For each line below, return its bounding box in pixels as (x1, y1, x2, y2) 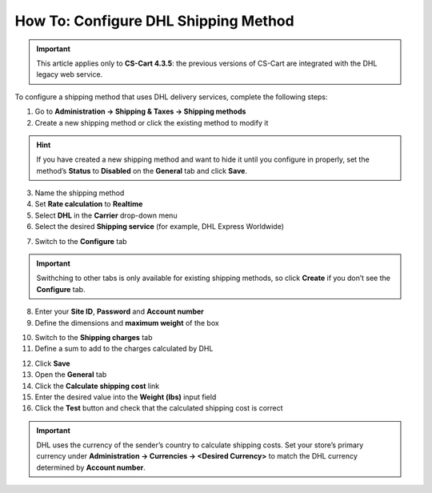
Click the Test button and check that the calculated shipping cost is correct (34, 403, 283, 413)
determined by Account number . (36, 463, 146, 472)
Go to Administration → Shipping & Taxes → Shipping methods (34, 106, 246, 116)
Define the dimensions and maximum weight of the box (34, 318, 219, 327)
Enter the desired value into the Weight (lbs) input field (34, 392, 217, 402)
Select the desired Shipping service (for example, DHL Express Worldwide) (34, 222, 284, 231)
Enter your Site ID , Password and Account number (34, 307, 204, 316)
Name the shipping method (34, 188, 125, 198)
